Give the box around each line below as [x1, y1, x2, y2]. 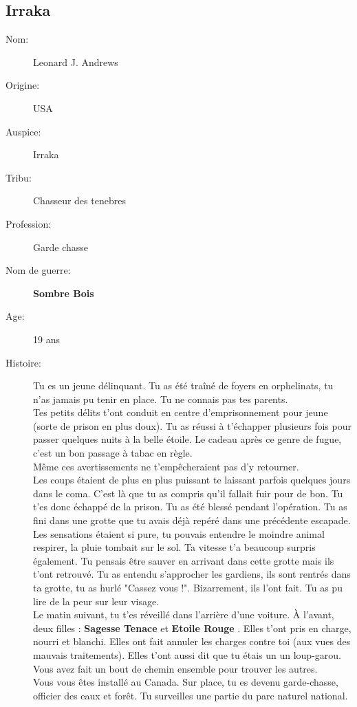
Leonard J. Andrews [33, 54, 118, 69]
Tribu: [6, 170, 32, 184]
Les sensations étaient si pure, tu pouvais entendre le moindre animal [33, 526, 325, 541]
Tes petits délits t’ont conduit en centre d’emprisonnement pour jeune [33, 405, 328, 420]
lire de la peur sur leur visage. [33, 594, 160, 608]
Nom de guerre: [6, 263, 71, 277]
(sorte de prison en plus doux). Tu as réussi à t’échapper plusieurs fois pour [33, 418, 351, 433]
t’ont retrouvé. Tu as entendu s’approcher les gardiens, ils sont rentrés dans [33, 567, 351, 581]
